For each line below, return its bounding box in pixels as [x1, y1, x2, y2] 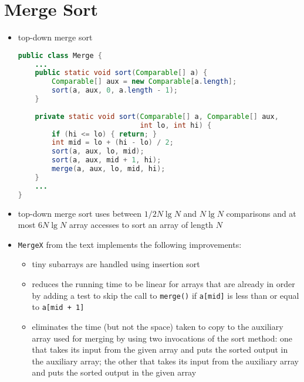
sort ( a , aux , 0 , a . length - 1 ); [52, 86, 178, 95]
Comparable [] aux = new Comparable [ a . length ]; [52, 77, 237, 86]
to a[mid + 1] [32, 301, 85, 313]
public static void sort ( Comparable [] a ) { [35, 69, 208, 77]
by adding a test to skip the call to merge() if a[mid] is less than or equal [32, 289, 299, 301]
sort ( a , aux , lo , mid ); [52, 147, 144, 156]
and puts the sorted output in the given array [32, 366, 197, 378]
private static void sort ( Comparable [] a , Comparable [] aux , [35, 112, 279, 121]
